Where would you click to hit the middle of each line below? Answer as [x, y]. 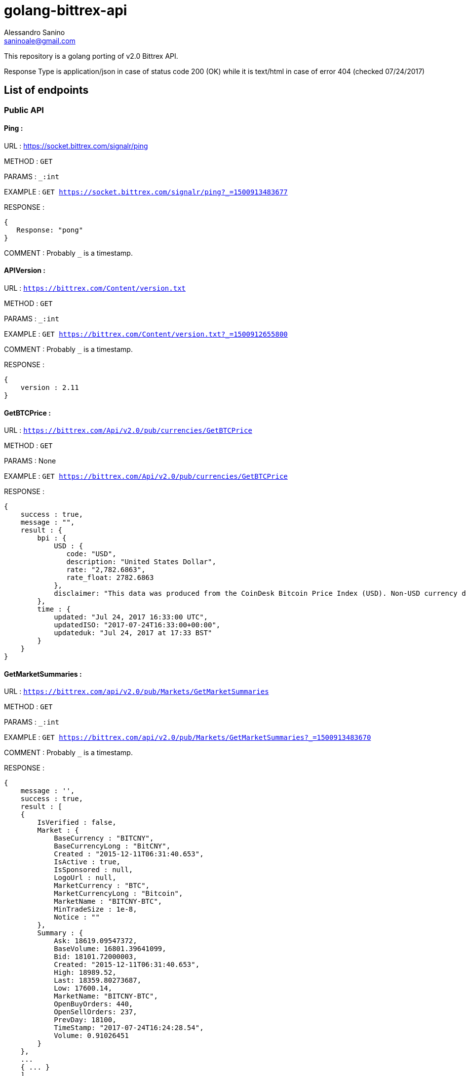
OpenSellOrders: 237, [96, 1012]
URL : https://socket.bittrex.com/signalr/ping [76, 146]
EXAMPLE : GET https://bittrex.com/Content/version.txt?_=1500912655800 [146, 334]
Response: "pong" [50, 230]
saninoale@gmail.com [40, 40]
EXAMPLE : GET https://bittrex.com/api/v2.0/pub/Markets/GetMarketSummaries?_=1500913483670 [188, 737]
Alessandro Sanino [35, 32]
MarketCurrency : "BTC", [102, 886]
